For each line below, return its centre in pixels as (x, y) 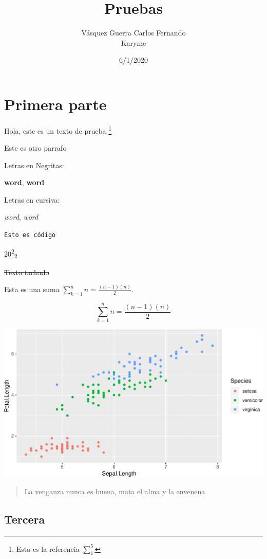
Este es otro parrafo (35, 148)
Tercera (25, 519)
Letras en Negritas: (34, 165)
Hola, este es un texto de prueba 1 (58, 130)
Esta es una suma (32, 289)
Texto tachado (27, 272)
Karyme (133, 42)
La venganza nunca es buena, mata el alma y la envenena (115, 491)
